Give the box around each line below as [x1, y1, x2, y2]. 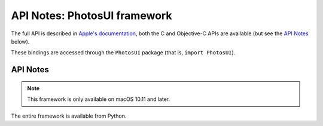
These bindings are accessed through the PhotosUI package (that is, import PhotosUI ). [11, 49, 236, 56]
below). [11, 38, 30, 45]
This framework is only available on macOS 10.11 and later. [27, 96, 170, 103]
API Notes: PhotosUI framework [11, 9, 172, 22]
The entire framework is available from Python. [11, 112, 127, 119]
